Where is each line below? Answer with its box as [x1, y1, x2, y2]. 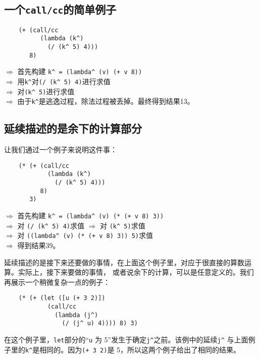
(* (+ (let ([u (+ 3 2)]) [18, 294, 106, 302]
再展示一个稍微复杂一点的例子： [4, 276, 110, 287]
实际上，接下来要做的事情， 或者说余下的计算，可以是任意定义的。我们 [18, 267, 254, 277]
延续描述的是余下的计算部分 [4, 121, 142, 136]
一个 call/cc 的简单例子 [4, 2, 117, 17]
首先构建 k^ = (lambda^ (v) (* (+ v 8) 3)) [17, 210, 164, 221]
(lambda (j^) [55, 311, 98, 319]
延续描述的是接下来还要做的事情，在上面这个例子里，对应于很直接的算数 [4, 257, 244, 267]
